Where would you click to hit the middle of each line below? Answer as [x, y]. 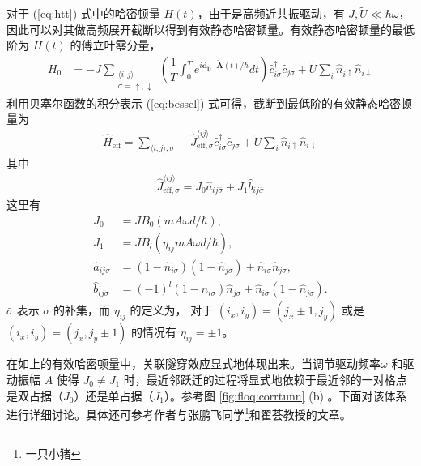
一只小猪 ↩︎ [53, 453]
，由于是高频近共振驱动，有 [271, 13]
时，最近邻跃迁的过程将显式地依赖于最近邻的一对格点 [265, 379]
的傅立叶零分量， [115, 45]
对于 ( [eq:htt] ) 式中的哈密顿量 [83, 13]
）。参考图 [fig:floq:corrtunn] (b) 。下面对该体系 [285, 395]
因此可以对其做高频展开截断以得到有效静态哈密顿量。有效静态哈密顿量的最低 [210, 29]
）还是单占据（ [114, 395]
